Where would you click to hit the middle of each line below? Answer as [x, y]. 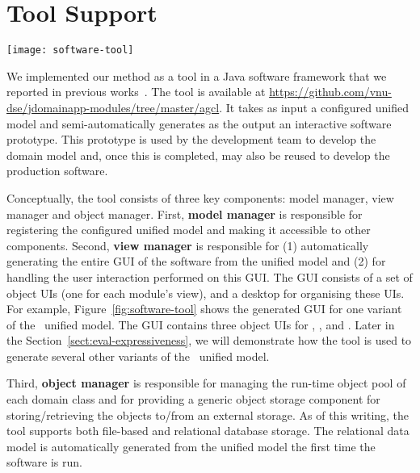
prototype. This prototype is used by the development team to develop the [191, 139]
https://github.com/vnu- [330, 92]
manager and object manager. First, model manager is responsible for [185, 213]
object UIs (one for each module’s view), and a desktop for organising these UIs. [206, 293]
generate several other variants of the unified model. [138, 356]
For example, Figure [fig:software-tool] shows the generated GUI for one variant [204, 309]
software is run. [44, 462]
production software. [57, 171]
